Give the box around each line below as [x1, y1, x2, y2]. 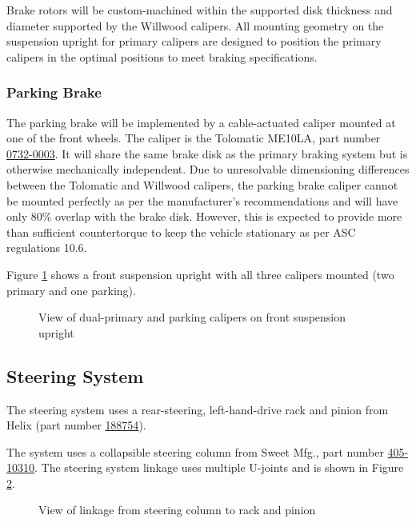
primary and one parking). [6, 281, 136, 298]
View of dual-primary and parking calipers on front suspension [38, 309, 346, 325]
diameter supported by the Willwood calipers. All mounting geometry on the [6, 17, 384, 34]
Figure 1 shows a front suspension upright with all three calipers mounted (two [6, 265, 394, 282]
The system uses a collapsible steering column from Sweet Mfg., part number [6, 443, 384, 460]
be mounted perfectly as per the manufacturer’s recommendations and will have [6, 192, 398, 209]
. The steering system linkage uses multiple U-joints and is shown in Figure [34, 459, 404, 476]
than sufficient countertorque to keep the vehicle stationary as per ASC [6, 223, 356, 240]
